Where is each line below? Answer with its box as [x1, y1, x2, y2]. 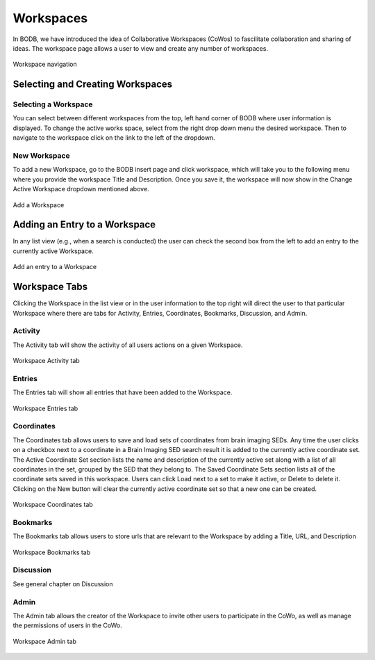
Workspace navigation [12, 60, 77, 69]
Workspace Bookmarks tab [12, 548, 91, 556]
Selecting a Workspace [12, 99, 93, 109]
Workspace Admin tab [12, 637, 76, 645]
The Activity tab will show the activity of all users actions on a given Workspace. [12, 341, 243, 349]
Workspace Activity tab [12, 357, 80, 365]
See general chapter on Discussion [12, 579, 114, 588]
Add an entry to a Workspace [12, 263, 97, 271]
